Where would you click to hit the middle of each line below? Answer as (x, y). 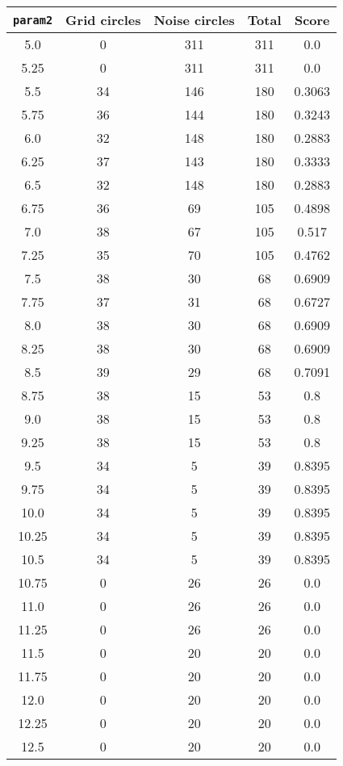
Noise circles (194, 20)
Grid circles (103, 20)
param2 (33, 20)
